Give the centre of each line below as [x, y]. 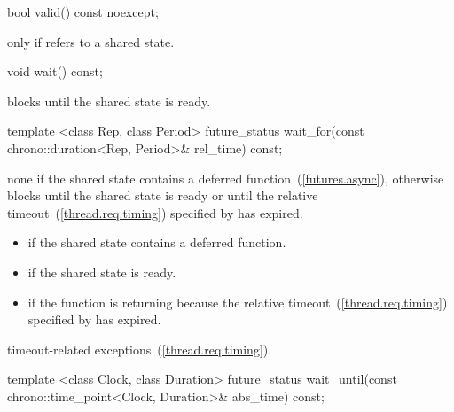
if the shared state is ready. [102, 272]
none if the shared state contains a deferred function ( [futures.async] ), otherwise [226, 178]
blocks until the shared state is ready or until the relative [163, 195]
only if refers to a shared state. [91, 41]
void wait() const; [55, 71]
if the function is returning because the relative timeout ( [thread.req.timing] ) [238, 302]
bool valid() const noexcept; [83, 12]
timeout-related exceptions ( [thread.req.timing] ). [140, 349]
